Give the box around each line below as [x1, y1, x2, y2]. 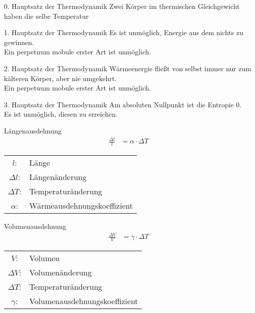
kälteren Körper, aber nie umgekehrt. [4, 73, 117, 83]
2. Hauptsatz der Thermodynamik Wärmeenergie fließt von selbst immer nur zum [4, 63, 252, 73]
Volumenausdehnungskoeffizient [29, 295, 138, 307]
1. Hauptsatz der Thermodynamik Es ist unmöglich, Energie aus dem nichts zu [4, 27, 244, 38]
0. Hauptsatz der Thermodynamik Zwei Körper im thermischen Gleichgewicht [4, 1, 240, 11]
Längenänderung [29, 171, 86, 182]
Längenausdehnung [4, 125, 62, 135]
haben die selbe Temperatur [4, 10, 89, 21]
